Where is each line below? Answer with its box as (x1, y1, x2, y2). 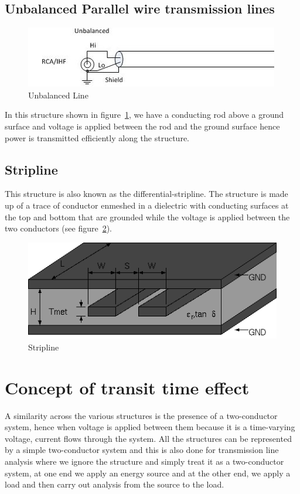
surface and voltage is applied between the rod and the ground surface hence (5, 120, 280, 132)
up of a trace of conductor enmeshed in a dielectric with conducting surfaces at (5, 199, 289, 211)
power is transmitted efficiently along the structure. (5, 131, 189, 144)
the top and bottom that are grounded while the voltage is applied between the (5, 210, 290, 223)
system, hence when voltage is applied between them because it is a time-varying (5, 421, 295, 433)
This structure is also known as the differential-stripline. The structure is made (5, 188, 288, 200)
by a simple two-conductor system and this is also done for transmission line (5, 444, 279, 456)
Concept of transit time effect (5, 375, 250, 399)
